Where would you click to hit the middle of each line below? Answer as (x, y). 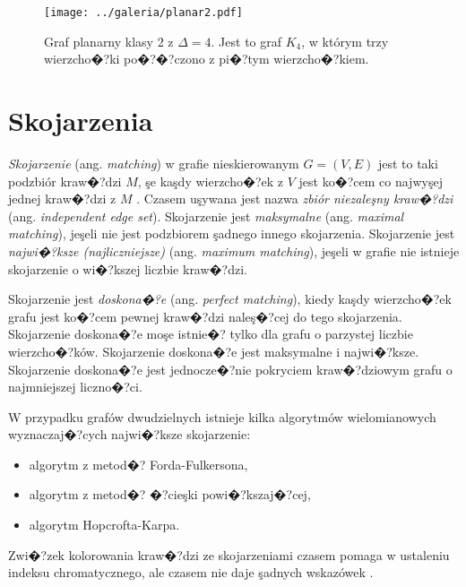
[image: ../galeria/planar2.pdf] (143, 13)
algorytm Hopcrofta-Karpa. (104, 525)
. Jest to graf (246, 41)
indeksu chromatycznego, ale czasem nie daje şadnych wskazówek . (191, 572)
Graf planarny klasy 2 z (109, 41)
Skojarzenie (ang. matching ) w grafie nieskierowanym (154, 163)
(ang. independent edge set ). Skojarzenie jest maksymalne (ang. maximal (206, 216)
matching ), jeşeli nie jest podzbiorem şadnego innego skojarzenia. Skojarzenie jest (232, 233)
